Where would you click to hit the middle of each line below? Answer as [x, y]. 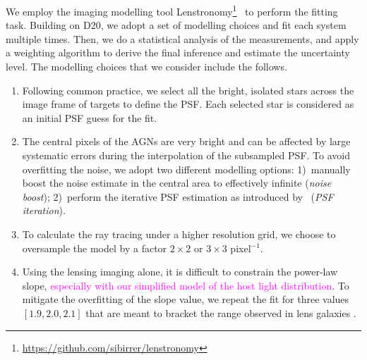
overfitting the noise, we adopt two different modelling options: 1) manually [186, 169]
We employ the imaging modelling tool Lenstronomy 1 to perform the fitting [172, 10]
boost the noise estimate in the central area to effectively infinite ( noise [177, 183]
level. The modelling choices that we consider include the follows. [146, 67]
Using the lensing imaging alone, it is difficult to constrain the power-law [180, 272]
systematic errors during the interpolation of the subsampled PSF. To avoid [186, 155]
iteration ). [44, 210]
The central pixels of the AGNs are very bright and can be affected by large [186, 141]
